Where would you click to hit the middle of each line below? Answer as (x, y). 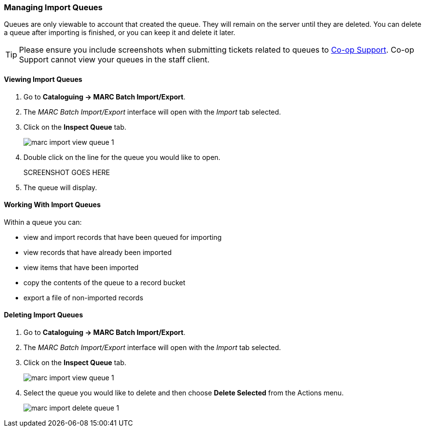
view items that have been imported (81, 267)
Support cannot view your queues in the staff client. (114, 60)
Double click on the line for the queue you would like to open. (122, 157)
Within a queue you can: (43, 222)
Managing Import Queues (53, 7)
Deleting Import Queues (43, 315)
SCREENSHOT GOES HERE (67, 172)
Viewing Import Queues (43, 79)
